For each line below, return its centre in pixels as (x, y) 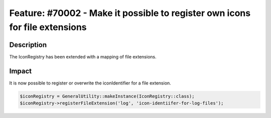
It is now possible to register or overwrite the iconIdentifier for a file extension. (90, 83)
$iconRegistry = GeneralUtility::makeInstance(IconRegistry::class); (107, 96)
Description (28, 45)
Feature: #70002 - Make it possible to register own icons (130, 13)
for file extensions (48, 27)
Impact (21, 71)
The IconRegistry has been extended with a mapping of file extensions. (83, 56)
